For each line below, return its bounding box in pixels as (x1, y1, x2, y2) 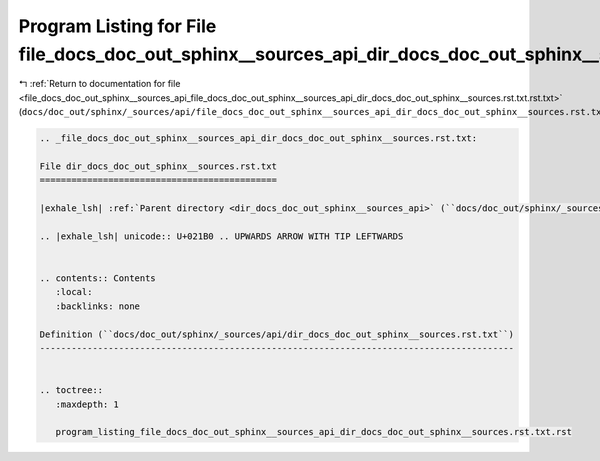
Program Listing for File (18, 15, 217, 37)
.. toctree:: (39, 385, 104, 396)
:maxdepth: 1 (55, 398, 120, 410)
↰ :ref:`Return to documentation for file (18, 78, 181, 90)
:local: (55, 286, 93, 298)
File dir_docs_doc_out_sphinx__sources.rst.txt (39, 160, 277, 172)
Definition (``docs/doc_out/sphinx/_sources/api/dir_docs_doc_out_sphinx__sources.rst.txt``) (39, 328, 515, 340)
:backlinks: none (55, 300, 140, 312)
